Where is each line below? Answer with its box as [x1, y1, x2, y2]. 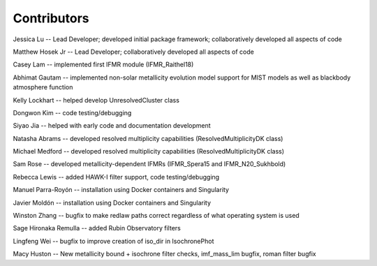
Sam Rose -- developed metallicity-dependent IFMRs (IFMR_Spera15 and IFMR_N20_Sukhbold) [13, 160, 286, 168]
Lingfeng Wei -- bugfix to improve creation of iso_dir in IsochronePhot [13, 237, 214, 245]
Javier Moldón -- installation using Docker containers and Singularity [13, 198, 212, 207]
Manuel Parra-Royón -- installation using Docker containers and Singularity [13, 186, 230, 194]
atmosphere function [13, 83, 73, 91]
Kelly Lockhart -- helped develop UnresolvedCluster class [13, 96, 179, 104]
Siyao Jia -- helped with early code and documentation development [13, 121, 211, 130]
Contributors [13, 10, 90, 26]
